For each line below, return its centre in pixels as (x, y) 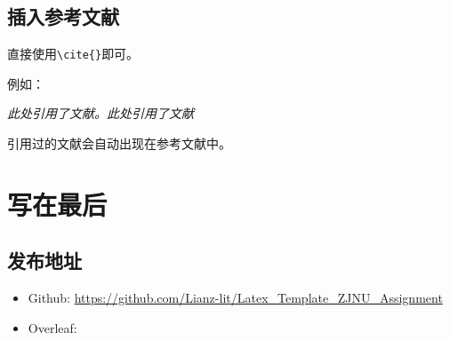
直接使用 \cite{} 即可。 (73, 54)
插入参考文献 (63, 16)
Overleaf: (52, 327)
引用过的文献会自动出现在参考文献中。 (119, 143)
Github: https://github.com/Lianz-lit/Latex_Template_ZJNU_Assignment (235, 298)
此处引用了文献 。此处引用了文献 (100, 113)
